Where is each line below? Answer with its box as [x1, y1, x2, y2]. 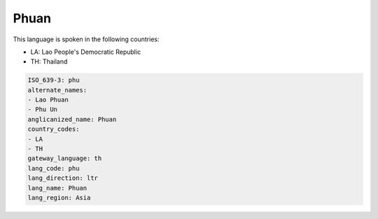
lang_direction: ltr [27, 174, 98, 182]
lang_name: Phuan [27, 184, 87, 192]
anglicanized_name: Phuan [27, 115, 117, 123]
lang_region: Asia [27, 194, 91, 202]
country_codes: [27, 125, 80, 133]
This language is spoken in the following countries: [13, 35, 160, 43]
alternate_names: [27, 86, 87, 94]
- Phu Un [27, 106, 58, 113]
